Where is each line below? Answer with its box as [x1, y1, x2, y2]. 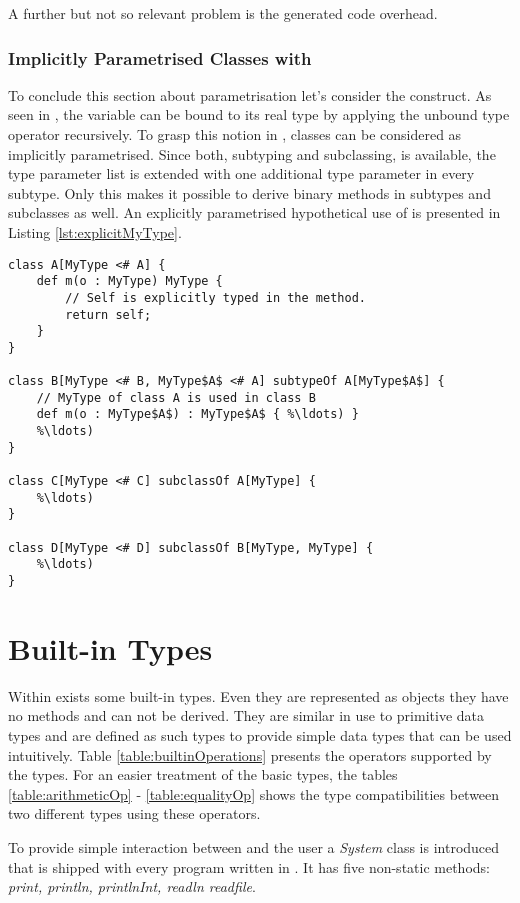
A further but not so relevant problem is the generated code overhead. [8, 3, 438, 23]
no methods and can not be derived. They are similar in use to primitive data [8, 705, 484, 726]
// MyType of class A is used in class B [36, 390, 316, 405]
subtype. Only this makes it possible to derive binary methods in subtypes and [8, 182, 491, 203]
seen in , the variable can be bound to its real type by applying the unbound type [8, 104, 510, 125]
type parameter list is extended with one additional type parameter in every [8, 163, 475, 184]
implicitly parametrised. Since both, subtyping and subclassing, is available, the [8, 143, 496, 164]
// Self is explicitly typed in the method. [65, 290, 366, 305]
